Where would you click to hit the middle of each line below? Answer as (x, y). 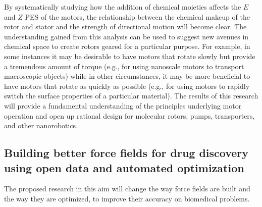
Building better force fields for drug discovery (126, 153)
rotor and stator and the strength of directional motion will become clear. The (125, 27)
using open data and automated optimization (124, 167)
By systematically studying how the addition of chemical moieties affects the (123, 7)
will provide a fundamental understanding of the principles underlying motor (123, 105)
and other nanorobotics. (41, 125)
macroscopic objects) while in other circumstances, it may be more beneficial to (127, 76)
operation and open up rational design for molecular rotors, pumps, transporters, (129, 115)
